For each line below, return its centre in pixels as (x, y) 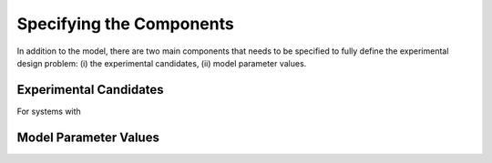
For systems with (49, 111)
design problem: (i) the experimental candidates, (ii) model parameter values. (162, 63)
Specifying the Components (125, 24)
